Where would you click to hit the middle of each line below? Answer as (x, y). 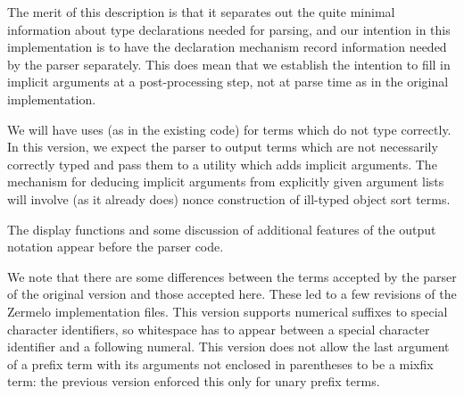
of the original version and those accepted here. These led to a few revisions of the (232, 294)
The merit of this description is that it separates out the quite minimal (201, 12)
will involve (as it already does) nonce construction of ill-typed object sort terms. (229, 198)
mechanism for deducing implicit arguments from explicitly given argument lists (226, 181)
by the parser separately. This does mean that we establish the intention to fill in (229, 64)
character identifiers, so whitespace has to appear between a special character (219, 329)
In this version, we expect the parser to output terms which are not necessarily (223, 147)
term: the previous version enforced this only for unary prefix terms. (194, 381)
